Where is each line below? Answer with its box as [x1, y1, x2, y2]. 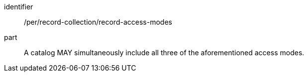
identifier [4, 2, 33, 11]
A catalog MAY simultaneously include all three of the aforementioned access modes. [24, 48, 305, 57]
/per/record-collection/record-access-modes [24, 18, 172, 26]
